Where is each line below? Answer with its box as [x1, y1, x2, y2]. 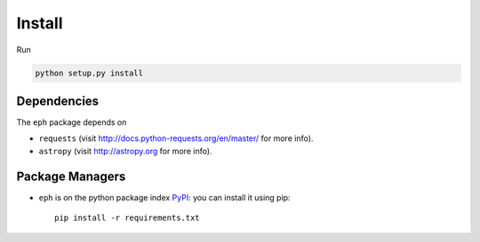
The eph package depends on [16, 117, 127, 128]
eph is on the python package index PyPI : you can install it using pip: [38, 191, 291, 203]
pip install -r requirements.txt [54, 213, 200, 223]
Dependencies [16, 93, 100, 108]
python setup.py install [35, 67, 144, 78]
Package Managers [16, 168, 126, 183]
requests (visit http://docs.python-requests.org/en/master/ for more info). [38, 133, 314, 144]
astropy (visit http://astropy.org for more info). [38, 145, 212, 156]
